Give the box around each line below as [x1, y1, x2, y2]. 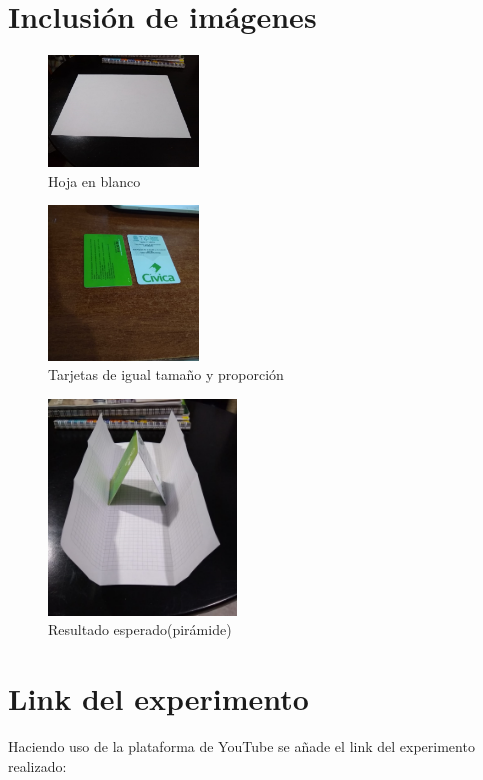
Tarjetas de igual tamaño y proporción [48, 364, 284, 385]
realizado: [8, 755, 67, 776]
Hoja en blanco [48, 170, 141, 191]
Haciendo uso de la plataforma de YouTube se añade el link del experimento [8, 736, 475, 757]
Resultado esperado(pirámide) [48, 619, 232, 640]
